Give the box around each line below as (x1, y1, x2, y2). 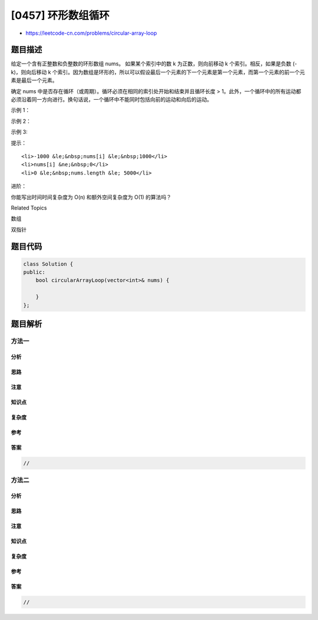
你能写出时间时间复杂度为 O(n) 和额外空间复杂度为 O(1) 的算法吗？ (11, 193, 172, 201)
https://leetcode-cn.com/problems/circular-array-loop (25, 29, 157, 37)
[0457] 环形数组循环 (11, 9, 110, 22)
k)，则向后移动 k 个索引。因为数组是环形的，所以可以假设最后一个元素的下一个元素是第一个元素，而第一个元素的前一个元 (11, 68, 306, 76)
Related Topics (11, 204, 47, 211)
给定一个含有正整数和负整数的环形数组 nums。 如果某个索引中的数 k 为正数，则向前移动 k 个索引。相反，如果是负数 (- (11, 60, 297, 67)
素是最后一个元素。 (11, 77, 58, 84)
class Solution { (23, 260, 74, 267)
